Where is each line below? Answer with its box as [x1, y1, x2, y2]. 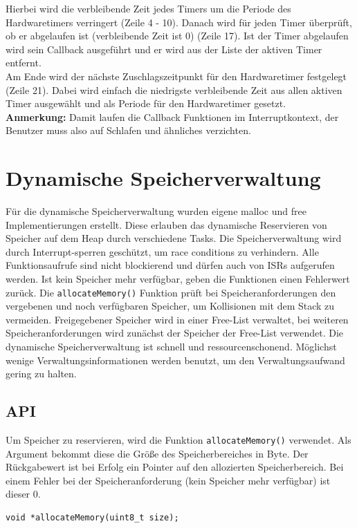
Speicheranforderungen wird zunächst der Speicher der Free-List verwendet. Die [6, 326, 343, 340]
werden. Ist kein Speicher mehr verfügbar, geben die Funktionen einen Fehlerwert [6, 272, 350, 286]
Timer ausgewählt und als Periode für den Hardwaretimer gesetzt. [6, 96, 286, 111]
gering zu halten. [6, 366, 77, 381]
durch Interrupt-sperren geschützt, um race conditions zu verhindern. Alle [6, 244, 319, 258]
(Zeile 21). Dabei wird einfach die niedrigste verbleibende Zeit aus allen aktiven [6, 82, 342, 97]
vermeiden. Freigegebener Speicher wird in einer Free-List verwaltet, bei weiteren [6, 312, 349, 326]
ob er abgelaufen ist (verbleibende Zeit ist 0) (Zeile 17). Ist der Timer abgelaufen [6, 28, 349, 43]
